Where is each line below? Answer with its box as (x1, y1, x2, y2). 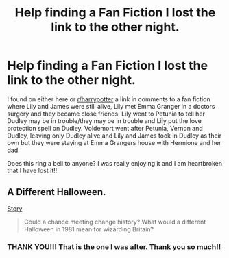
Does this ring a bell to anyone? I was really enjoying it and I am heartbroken (7, 159, 223, 167)
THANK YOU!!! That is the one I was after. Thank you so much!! (7, 242, 221, 251)
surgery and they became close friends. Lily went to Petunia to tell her (7, 109, 206, 118)
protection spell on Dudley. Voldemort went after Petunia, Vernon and (7, 124, 204, 132)
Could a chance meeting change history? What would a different (23, 218, 206, 226)
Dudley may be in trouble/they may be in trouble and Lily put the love (7, 116, 202, 125)
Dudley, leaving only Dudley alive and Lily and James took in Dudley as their (7, 131, 221, 140)
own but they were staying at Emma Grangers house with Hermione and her (7, 138, 221, 146)
